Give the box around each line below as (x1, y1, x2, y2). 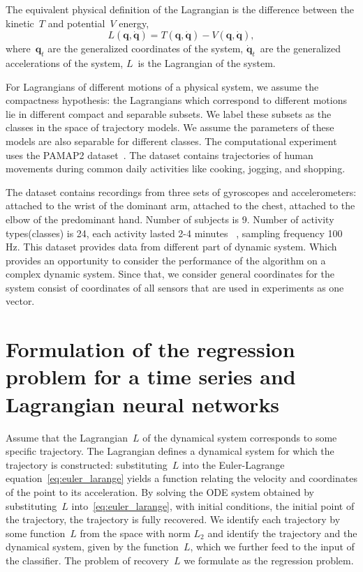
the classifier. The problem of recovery (6, 552, 170, 567)
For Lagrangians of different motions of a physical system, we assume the (6, 79, 319, 93)
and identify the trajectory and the (207, 525, 357, 540)
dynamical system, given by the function (6, 539, 179, 554)
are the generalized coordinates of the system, (47, 41, 244, 56)
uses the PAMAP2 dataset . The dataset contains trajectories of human (6, 147, 313, 162)
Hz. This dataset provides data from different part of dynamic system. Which (6, 239, 337, 254)
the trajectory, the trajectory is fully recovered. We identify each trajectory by (6, 512, 341, 527)
